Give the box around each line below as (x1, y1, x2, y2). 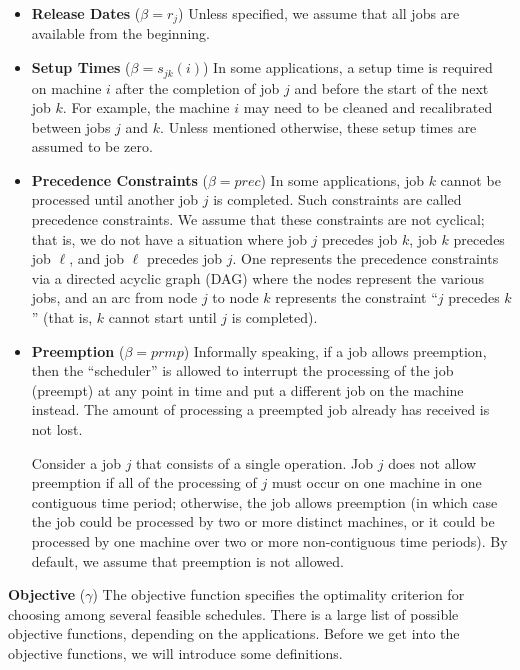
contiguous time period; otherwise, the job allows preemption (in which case (31, 491, 498, 512)
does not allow (388, 452, 477, 473)
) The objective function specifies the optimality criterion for (92, 584, 465, 605)
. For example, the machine (62, 97, 230, 118)
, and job (69, 248, 124, 269)
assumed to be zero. (31, 136, 153, 157)
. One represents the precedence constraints (232, 248, 499, 269)
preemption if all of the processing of (31, 472, 257, 493)
